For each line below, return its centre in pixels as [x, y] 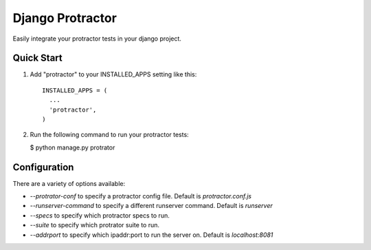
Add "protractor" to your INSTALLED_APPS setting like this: [113, 74]
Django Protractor [65, 18]
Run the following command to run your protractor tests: [109, 135]
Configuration [43, 167]
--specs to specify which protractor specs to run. [100, 215]
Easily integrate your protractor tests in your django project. [97, 39]
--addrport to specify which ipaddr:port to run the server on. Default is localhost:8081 [151, 235]
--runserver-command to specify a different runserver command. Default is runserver [151, 206]
